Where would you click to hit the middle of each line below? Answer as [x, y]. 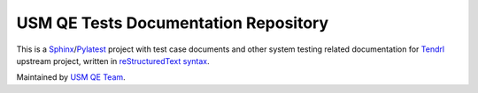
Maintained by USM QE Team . [71, 77]
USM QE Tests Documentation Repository [173, 23]
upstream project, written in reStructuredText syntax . [113, 61]
